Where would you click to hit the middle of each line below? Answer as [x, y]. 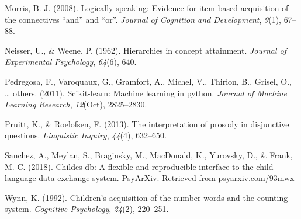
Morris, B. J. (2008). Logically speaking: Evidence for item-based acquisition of [147, 8]
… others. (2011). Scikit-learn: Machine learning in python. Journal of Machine [146, 93]
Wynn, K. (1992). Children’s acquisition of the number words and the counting [146, 197]
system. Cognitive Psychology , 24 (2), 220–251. [87, 209]
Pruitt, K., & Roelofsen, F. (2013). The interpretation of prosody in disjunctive [147, 124]
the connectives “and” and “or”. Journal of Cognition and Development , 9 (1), [143, 19]
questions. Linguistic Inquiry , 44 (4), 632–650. [86, 135]
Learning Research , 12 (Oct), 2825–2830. [76, 104]
